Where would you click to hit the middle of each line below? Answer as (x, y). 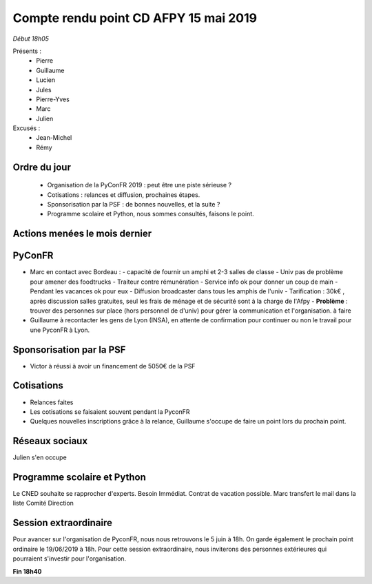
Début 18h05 (31, 39)
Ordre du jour (42, 167)
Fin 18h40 (27, 571)
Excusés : (27, 128)
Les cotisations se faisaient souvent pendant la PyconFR (110, 411)
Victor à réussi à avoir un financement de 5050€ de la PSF (113, 366)
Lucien (46, 80)
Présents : (27, 51)
